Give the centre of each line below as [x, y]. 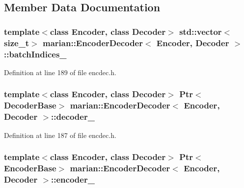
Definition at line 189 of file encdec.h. [60, 72]
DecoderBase [30, 105]
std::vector [201, 31]
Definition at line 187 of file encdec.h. [60, 135]
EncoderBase [30, 168]
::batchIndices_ [35, 54]
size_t [17, 42]
